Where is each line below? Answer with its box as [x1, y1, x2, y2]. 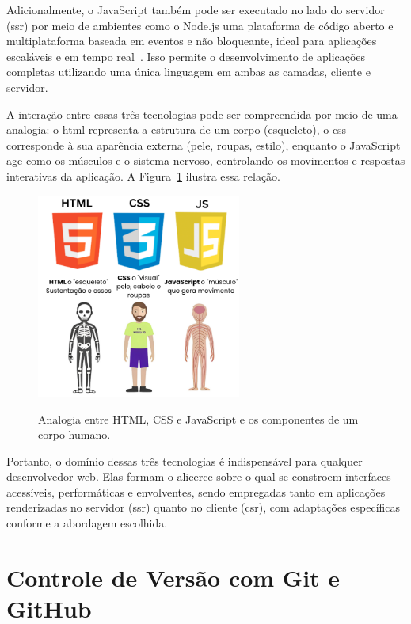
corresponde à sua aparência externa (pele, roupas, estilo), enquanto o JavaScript [6, 136, 401, 153]
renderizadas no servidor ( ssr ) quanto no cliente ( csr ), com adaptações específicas [6, 499, 401, 516]
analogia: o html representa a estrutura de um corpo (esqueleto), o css [6, 121, 347, 138]
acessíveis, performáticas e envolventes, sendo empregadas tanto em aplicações [6, 483, 386, 500]
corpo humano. [38, 426, 111, 443]
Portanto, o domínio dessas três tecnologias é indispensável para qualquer [6, 452, 363, 469]
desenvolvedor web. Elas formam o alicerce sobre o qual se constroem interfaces [6, 468, 391, 485]
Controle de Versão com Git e [6, 561, 341, 593]
